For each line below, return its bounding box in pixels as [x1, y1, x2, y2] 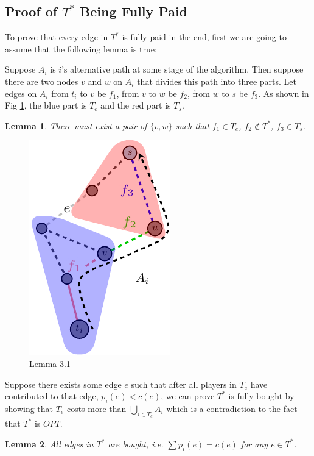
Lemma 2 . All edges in [5, 437, 94, 450]
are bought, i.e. [108, 437, 164, 450]
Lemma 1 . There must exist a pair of [5, 119, 147, 132]
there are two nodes [5, 74, 78, 87]
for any [240, 437, 268, 450]
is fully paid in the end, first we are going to [122, 30, 287, 43]
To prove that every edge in [5, 30, 108, 43]
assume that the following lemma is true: [5, 42, 157, 55]
